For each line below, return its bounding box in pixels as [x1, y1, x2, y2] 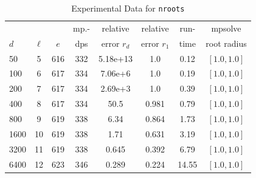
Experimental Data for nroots [71, 2, 185, 14]
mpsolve [211, 21, 241, 34]
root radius [206, 36, 247, 49]
